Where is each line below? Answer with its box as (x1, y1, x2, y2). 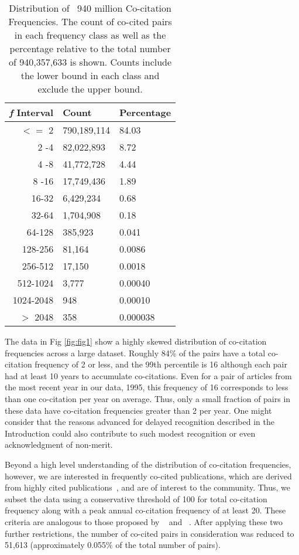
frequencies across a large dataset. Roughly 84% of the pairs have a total (5, 346, 266, 359)
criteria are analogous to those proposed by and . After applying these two (5, 515, 283, 527)
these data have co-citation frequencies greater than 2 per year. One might (5, 404, 272, 416)
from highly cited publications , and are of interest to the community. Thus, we (5, 481, 291, 493)
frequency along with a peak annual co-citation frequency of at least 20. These (5, 504, 286, 516)
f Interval (9, 105, 54, 119)
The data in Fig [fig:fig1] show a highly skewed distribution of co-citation (5, 335, 267, 347)
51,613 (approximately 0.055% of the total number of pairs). (5, 539, 221, 551)
